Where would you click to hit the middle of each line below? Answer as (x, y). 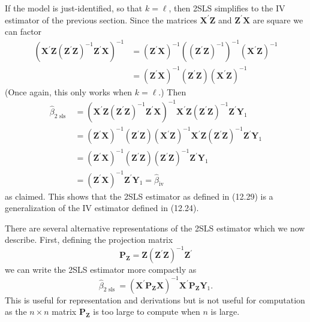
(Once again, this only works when (69, 91)
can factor (23, 31)
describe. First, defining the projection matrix (89, 240)
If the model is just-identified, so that (74, 8)
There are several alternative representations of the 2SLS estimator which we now (155, 228)
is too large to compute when (147, 312)
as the (16, 312)
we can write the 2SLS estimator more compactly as (101, 270)
